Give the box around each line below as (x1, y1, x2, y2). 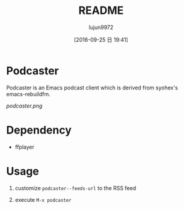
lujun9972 (88, 24, 114, 31)
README (78, 4, 124, 18)
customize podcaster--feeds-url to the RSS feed (14, 184, 136, 191)
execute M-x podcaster (14, 196, 72, 203)
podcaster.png (6, 102, 43, 109)
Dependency (6, 123, 72, 137)
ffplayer (14, 143, 35, 150)
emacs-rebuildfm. (6, 90, 51, 97)
